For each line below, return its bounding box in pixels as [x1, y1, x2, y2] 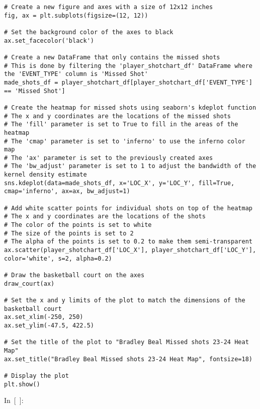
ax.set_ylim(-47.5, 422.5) [4, 321, 94, 329]
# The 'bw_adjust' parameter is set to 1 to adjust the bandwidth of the [4, 162, 256, 170]
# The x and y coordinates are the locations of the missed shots [4, 112, 231, 120]
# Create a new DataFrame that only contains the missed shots [4, 53, 220, 61]
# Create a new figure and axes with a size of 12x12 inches [4, 4, 213, 11]
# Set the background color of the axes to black [4, 28, 174, 36]
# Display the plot [4, 372, 69, 379]
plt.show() [4, 380, 40, 388]
